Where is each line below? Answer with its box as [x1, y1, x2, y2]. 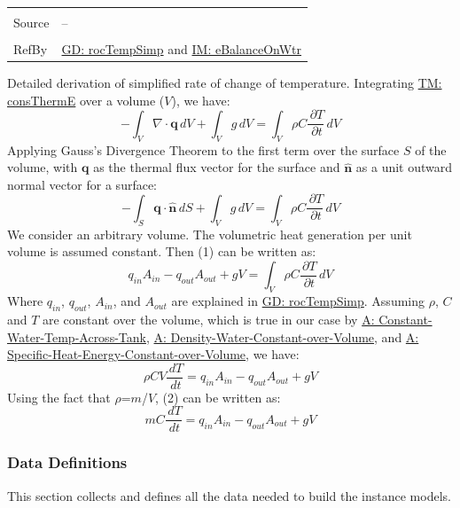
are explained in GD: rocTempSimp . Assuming [171, 292, 425, 310]
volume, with [7, 158, 78, 176]
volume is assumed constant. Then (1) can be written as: [7, 242, 316, 261]
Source [13, 13, 50, 31]
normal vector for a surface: [7, 175, 158, 193]
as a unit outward [355, 158, 453, 176]
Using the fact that [7, 387, 111, 406]
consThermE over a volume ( [7, 90, 165, 109]
